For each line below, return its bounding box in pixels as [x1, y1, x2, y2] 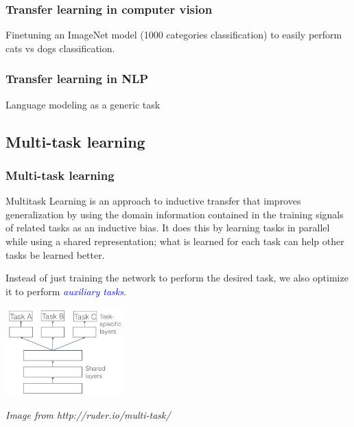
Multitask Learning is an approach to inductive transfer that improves [5, 194, 301, 208]
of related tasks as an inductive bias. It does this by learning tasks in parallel [5, 220, 330, 235]
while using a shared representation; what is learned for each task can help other [5, 234, 344, 248]
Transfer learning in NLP [5, 70, 149, 87]
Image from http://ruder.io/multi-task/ [5, 407, 171, 422]
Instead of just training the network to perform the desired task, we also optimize [5, 270, 349, 285]
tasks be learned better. [5, 247, 105, 262]
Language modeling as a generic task [5, 97, 161, 111]
